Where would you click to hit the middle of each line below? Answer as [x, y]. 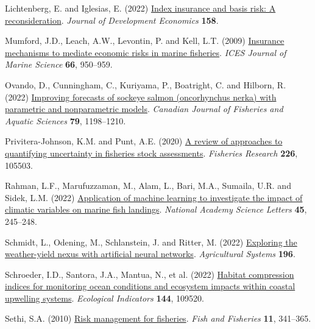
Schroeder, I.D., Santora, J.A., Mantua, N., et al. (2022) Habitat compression [150, 274]
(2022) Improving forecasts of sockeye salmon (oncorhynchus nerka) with [141, 97]
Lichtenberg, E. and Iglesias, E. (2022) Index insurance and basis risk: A [140, 8]
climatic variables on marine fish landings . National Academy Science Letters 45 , [156, 209]
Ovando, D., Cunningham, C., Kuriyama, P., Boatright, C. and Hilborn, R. [146, 84]
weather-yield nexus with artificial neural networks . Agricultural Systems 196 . [150, 254]
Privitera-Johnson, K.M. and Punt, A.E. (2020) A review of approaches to [144, 141]
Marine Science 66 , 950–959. [59, 64]
